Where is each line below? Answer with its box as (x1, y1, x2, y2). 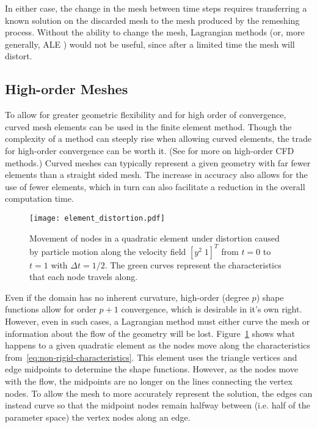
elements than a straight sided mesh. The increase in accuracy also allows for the (5, 168, 308, 181)
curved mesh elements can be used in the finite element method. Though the (5, 120, 292, 133)
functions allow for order (5, 303, 97, 315)
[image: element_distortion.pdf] (29, 213, 165, 223)
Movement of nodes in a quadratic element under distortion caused (29, 231, 280, 244)
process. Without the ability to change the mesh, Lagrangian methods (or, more (5, 26, 305, 39)
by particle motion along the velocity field (29, 245, 186, 257)
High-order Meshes (5, 79, 128, 98)
